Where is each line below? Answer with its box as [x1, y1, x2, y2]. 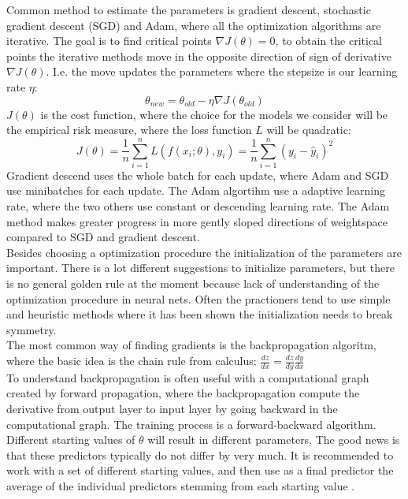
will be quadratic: [266, 121, 351, 138]
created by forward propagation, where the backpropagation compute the [6, 385, 360, 401]
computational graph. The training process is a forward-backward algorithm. [6, 415, 376, 432]
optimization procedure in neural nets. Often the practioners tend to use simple [6, 290, 391, 307]
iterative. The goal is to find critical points [6, 32, 212, 49]
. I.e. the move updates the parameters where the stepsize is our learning [46, 63, 398, 80]
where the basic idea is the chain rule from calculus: [6, 352, 257, 368]
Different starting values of [6, 431, 135, 448]
